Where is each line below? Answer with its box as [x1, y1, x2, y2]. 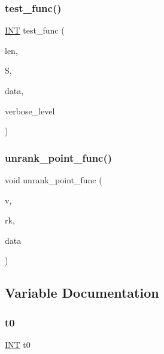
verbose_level [5, 104, 55, 117]
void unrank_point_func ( [5, 174, 102, 186]
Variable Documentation [5, 283, 159, 302]
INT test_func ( [5, 24, 65, 37]
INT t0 [5, 338, 31, 350]
